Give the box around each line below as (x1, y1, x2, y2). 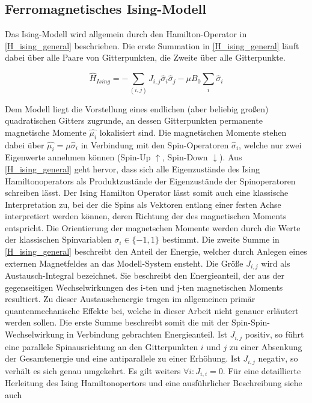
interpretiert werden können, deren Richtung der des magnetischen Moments (5, 210, 287, 222)
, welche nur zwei (239, 138, 302, 151)
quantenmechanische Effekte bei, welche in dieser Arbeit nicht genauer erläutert (5, 304, 299, 317)
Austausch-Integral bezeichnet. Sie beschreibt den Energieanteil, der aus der (5, 269, 285, 282)
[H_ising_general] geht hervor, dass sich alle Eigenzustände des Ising (5, 162, 260, 175)
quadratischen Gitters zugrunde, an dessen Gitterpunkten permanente (5, 114, 263, 127)
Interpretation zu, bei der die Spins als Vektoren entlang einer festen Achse (5, 198, 281, 210)
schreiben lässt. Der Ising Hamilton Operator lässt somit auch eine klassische (5, 186, 289, 199)
